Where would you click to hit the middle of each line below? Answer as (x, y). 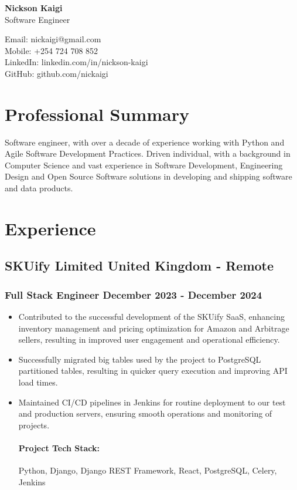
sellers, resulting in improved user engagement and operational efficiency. (149, 339)
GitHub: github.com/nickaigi (57, 73)
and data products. (39, 188)
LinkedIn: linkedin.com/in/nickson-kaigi (76, 62)
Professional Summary (97, 114)
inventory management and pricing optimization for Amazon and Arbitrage (154, 328)
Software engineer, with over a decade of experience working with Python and (145, 142)
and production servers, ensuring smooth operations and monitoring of (145, 413)
